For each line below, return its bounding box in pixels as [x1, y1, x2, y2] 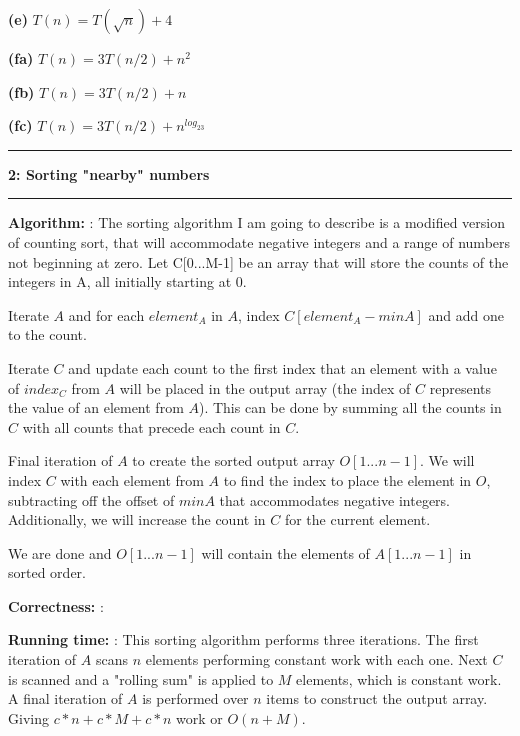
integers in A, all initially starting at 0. [8, 271, 247, 292]
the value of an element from [8, 397, 184, 418]
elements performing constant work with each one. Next [145, 649, 488, 670]
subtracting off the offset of [8, 489, 175, 510]
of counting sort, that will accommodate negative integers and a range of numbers [8, 231, 511, 252]
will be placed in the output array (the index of [119, 377, 411, 398]
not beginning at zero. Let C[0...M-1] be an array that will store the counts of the [8, 251, 509, 272]
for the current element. [284, 509, 431, 530]
